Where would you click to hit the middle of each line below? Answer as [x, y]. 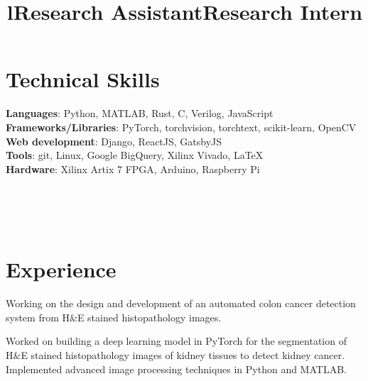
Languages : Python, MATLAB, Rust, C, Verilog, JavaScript [140, 113]
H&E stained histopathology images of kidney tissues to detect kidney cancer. [175, 354]
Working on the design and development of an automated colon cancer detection [181, 303]
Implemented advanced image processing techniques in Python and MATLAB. [176, 369]
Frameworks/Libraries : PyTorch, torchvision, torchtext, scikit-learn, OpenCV [181, 127]
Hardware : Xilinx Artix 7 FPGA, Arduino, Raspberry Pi [133, 169]
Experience [61, 269]
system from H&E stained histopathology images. [114, 317]
